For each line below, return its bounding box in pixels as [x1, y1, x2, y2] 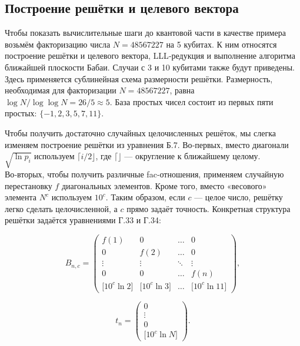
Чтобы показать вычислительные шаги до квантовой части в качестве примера [5, 26, 286, 39]
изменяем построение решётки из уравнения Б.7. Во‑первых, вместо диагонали [5, 138, 289, 150]
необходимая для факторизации [5, 84, 116, 96]
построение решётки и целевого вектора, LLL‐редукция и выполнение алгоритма [5, 49, 295, 62]
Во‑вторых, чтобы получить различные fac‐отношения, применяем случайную [5, 167, 284, 180]
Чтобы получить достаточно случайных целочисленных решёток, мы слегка [5, 126, 276, 139]
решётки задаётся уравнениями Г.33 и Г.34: [5, 214, 161, 226]
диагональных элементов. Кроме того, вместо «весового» [61, 179, 267, 192]
